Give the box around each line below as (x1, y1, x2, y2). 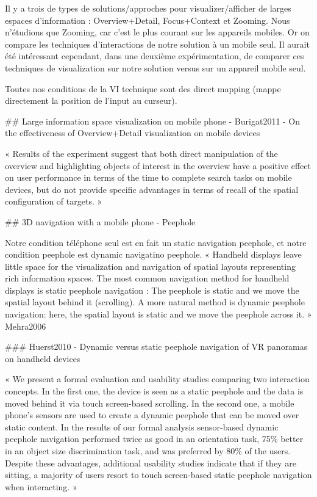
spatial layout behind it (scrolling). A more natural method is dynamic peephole (5, 296, 305, 308)
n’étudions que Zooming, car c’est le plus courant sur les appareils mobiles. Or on (5, 26, 310, 38)
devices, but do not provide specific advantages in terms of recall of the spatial (5, 183, 299, 195)
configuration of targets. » (5, 195, 102, 208)
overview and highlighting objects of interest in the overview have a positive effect (5, 159, 311, 172)
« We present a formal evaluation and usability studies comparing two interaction (5, 372, 310, 385)
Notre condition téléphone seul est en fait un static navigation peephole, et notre (5, 236, 307, 248)
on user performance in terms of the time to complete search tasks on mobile (5, 171, 292, 184)
